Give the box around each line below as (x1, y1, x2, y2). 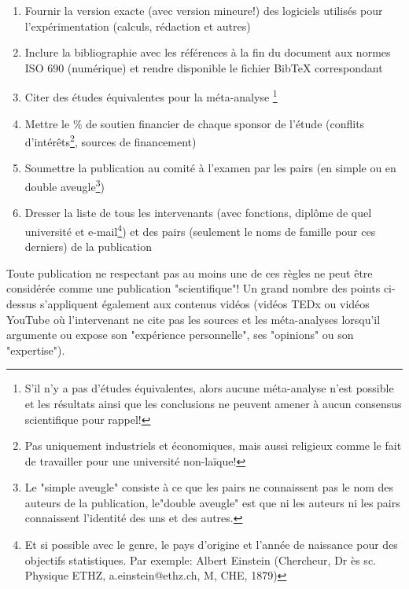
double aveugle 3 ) (24, 176, 105, 194)
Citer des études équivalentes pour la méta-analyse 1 (24, 87, 278, 105)
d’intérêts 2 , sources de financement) (24, 131, 197, 149)
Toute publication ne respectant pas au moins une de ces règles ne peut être (6, 264, 373, 281)
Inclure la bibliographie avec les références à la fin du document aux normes (24, 44, 391, 61)
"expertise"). (6, 341, 65, 358)
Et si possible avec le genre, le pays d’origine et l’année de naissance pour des (24, 536, 398, 553)
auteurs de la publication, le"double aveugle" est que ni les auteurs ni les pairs (24, 494, 400, 510)
